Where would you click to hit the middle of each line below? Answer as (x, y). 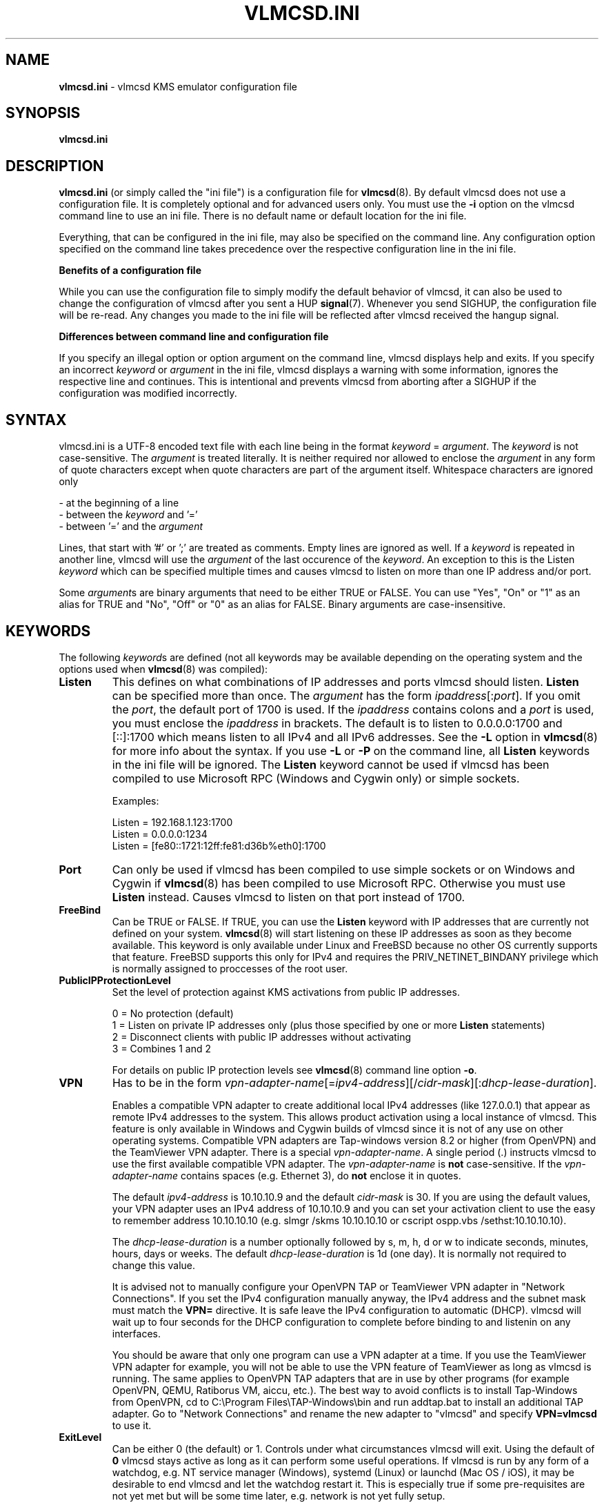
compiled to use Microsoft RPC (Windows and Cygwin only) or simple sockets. (316, 778)
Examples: (135, 800)
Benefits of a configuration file (130, 271)
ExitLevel (80, 1437)
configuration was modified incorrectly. (148, 393)
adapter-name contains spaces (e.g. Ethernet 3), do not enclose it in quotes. (286, 1175)
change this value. (153, 1265)
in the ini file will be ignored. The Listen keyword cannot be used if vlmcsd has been (331, 764)
